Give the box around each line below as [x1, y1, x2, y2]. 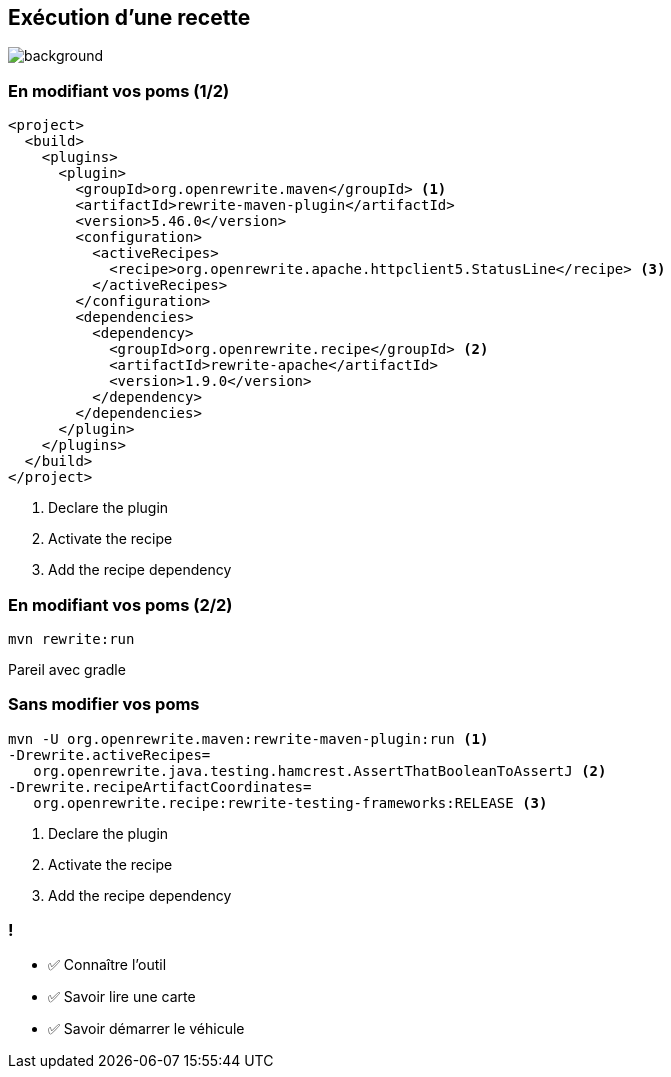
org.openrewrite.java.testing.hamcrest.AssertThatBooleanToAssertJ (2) [33, 762, 607, 779]
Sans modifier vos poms [8, 694, 200, 715]
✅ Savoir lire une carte [48, 988, 196, 1006]
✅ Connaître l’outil [48, 956, 167, 974]
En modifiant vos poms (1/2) [8, 80, 230, 101]
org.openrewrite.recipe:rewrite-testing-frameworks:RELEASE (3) [33, 794, 548, 811]
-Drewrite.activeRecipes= [8, 746, 211, 763]
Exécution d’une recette [8, 5, 251, 30]
